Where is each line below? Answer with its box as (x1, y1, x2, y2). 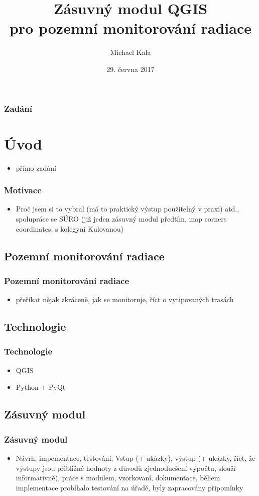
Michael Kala (110, 47, 151, 57)
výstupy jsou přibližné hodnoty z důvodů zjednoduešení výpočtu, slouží (16, 462, 236, 473)
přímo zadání (16, 162, 56, 173)
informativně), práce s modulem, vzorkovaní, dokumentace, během (16, 472, 220, 483)
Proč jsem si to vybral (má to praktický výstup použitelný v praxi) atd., (16, 203, 239, 214)
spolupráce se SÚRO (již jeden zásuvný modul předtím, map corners (16, 213, 227, 224)
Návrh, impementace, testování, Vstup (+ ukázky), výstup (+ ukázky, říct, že (16, 452, 255, 463)
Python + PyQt (16, 382, 66, 392)
